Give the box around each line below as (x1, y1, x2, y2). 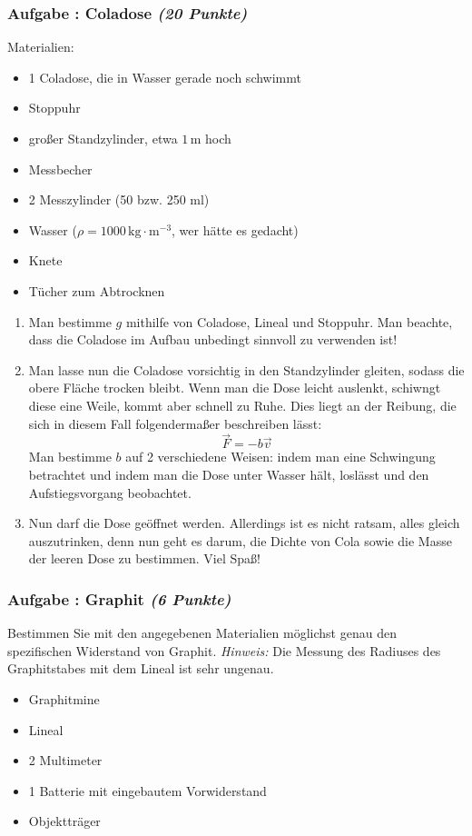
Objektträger (28, 811, 101, 831)
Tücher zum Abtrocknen (28, 281, 165, 300)
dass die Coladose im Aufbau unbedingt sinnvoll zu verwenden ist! (28, 330, 398, 349)
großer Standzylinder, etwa (28, 129, 178, 147)
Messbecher (28, 159, 93, 178)
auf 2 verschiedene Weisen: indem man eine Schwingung (125, 447, 436, 466)
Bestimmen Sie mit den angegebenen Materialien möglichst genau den (7, 623, 397, 642)
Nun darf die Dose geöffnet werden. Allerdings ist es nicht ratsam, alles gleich (28, 513, 460, 532)
